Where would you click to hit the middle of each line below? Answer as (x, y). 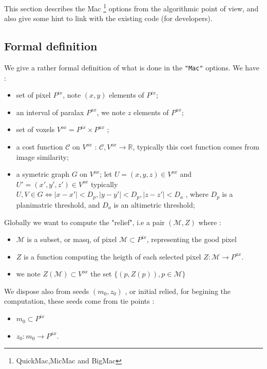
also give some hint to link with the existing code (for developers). (108, 18)
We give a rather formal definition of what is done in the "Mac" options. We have (132, 68)
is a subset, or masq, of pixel (72, 239)
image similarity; (42, 156)
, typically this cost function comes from (196, 147)
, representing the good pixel (192, 239)
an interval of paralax (50, 112)
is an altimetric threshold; (154, 204)
